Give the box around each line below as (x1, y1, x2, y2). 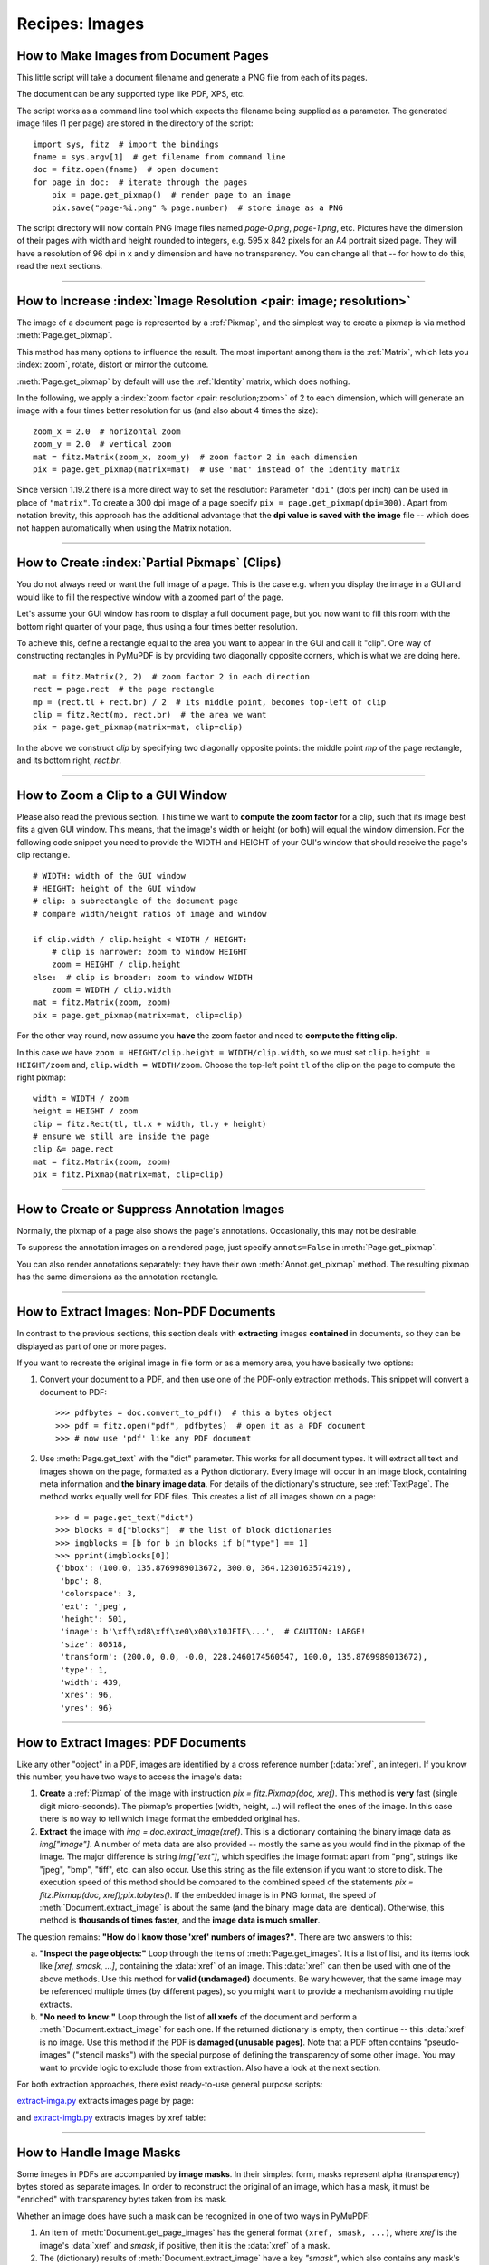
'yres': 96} (60, 1702, 113, 1712)
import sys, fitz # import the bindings (33, 139, 219, 149)
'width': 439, (60, 1677, 123, 1687)
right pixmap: (16, 1072, 67, 1083)
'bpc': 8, (60, 1576, 104, 1585)
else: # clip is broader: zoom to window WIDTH (33, 972, 253, 982)
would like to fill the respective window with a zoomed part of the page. (16, 592, 284, 602)
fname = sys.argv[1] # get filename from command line (33, 152, 286, 162)
